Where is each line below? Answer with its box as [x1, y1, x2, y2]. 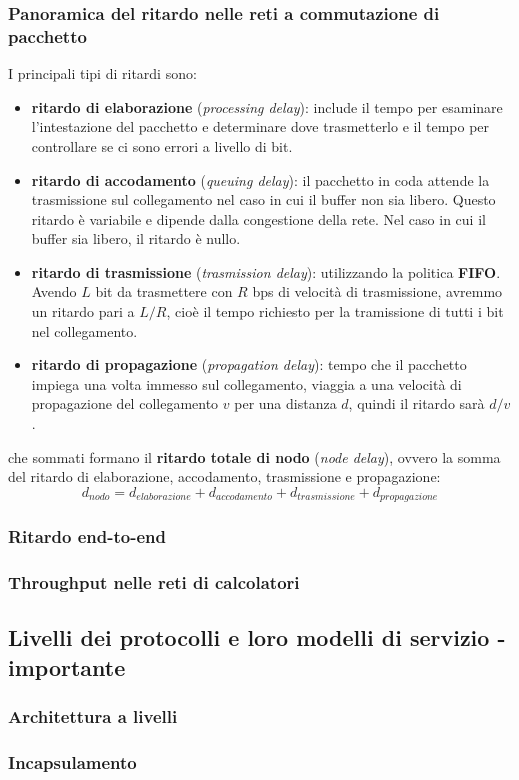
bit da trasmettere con [95, 281, 233, 302]
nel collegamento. [31, 320, 138, 341]
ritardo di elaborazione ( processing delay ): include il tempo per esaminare [31, 96, 503, 117]
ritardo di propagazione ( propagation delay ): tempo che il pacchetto [31, 354, 467, 375]
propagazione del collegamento [31, 393, 219, 414]
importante [8, 651, 126, 682]
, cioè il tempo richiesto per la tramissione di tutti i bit [166, 301, 504, 322]
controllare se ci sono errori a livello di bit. [31, 135, 293, 156]
